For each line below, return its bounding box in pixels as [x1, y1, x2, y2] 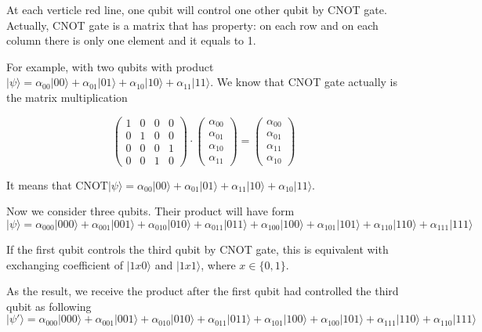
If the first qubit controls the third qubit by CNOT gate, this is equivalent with [6, 240, 389, 257]
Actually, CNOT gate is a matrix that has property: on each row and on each [6, 16, 379, 33]
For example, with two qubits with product [6, 58, 214, 74]
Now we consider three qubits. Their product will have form [6, 203, 295, 219]
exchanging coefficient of [6, 256, 123, 272]
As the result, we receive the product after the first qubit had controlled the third [6, 283, 399, 299]
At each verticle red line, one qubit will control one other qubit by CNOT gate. [6, 2, 387, 17]
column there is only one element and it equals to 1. [6, 32, 256, 49]
